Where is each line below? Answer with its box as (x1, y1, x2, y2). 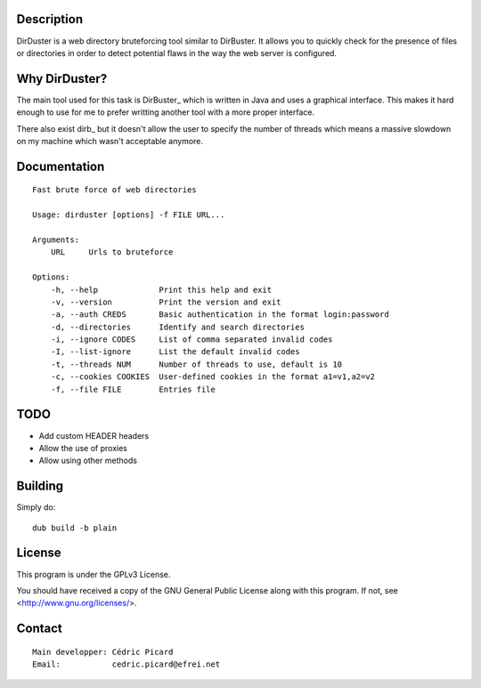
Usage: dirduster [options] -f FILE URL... (32, 210, 225, 220)
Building (16, 479, 64, 494)
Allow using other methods (38, 455, 138, 466)
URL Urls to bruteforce (50, 247, 174, 257)
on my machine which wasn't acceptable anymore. (16, 135, 204, 146)
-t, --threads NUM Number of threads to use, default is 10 (50, 359, 343, 369)
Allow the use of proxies (38, 442, 128, 453)
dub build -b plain (32, 522, 118, 533)
